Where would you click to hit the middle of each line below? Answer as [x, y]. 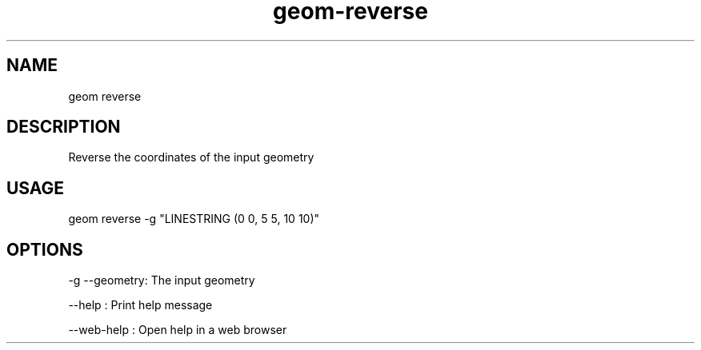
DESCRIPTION [64, 127]
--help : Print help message [140, 305]
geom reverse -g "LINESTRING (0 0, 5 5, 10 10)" [194, 219]
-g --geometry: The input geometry [162, 280]
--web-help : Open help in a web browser [178, 330]
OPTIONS [45, 249]
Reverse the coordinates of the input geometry [191, 157]
